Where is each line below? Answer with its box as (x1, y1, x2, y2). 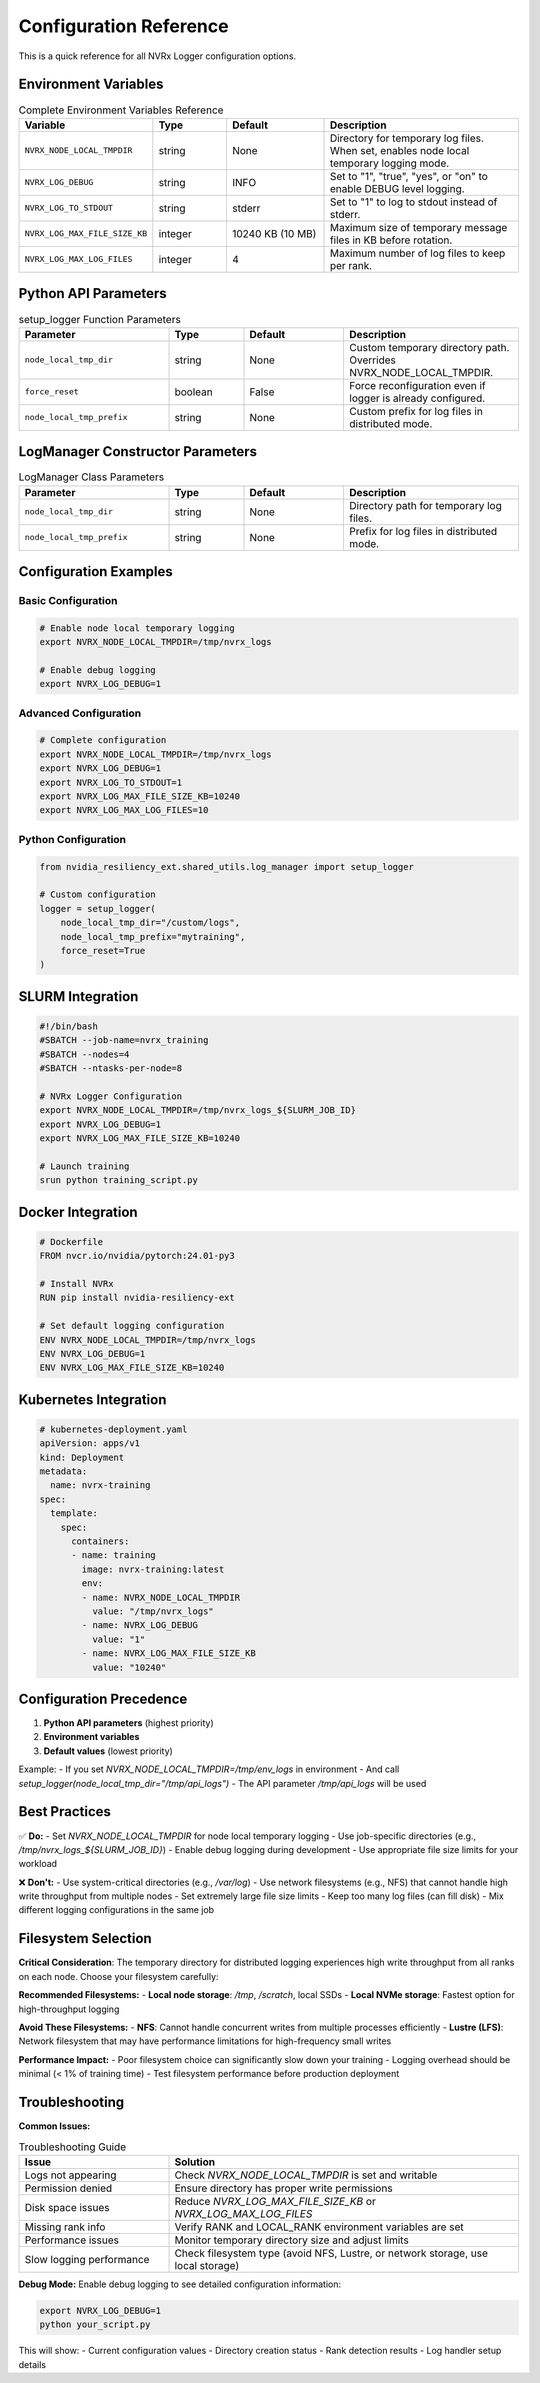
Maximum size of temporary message (329, 220, 508, 234)
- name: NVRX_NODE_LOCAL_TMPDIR (81, 1591, 240, 1603)
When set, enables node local (329, 143, 470, 157)
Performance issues (24, 2233, 120, 2247)
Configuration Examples (18, 563, 174, 580)
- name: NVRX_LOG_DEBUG (81, 1620, 199, 1631)
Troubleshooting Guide (18, 2140, 127, 2154)
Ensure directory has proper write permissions (174, 2181, 394, 2195)
